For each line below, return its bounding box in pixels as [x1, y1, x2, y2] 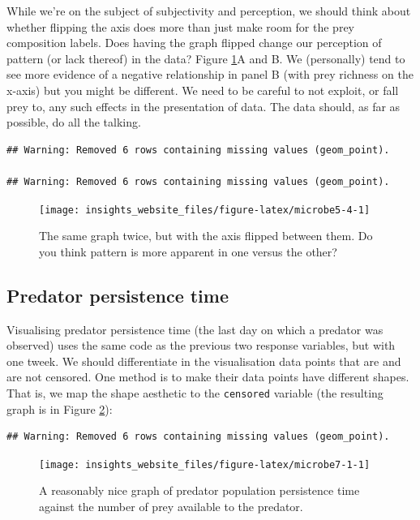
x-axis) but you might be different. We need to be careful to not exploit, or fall [6, 81, 399, 98]
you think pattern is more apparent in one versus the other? [39, 243, 337, 260]
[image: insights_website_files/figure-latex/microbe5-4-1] [39, 204, 371, 216]
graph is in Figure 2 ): [6, 400, 113, 417]
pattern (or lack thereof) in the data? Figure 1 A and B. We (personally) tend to [6, 49, 405, 67]
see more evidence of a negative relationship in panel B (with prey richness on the [6, 66, 414, 83]
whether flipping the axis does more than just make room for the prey [6, 18, 354, 35]
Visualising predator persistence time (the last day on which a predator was [6, 320, 384, 337]
